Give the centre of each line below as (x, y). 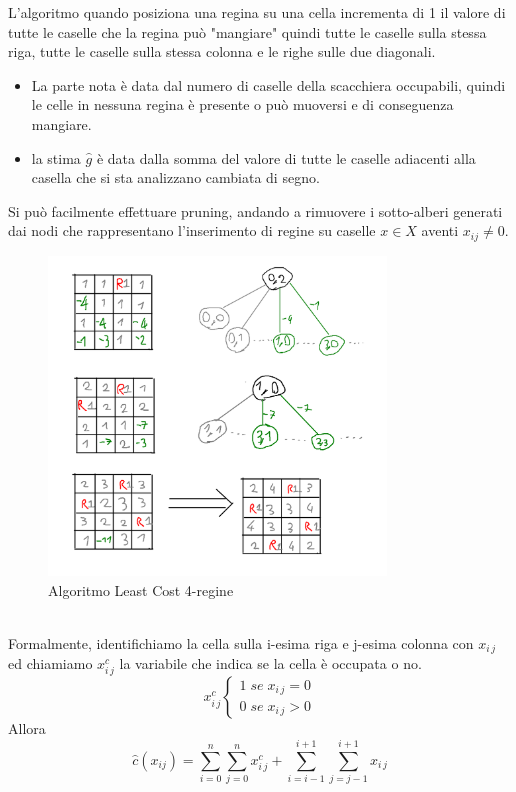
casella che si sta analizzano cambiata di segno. (175, 177)
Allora (27, 728)
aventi (440, 230)
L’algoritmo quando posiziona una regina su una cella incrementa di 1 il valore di (257, 12)
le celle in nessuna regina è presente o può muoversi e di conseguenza (242, 104)
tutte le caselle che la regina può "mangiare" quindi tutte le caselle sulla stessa (247, 31)
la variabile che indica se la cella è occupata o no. (270, 663)
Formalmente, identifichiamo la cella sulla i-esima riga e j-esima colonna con (241, 642)
